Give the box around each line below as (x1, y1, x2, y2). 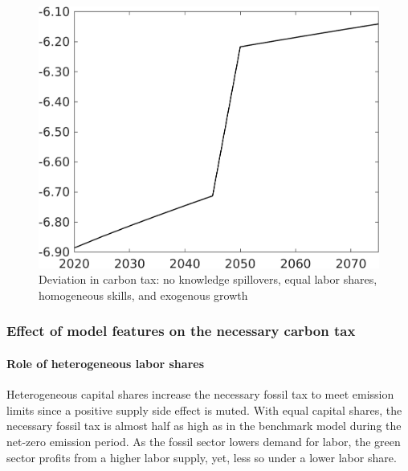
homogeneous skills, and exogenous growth (39, 286, 248, 303)
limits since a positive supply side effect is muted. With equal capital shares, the (6, 401, 402, 418)
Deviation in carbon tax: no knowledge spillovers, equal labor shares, (39, 271, 377, 288)
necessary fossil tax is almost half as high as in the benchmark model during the (6, 417, 402, 434)
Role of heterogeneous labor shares (6, 354, 205, 371)
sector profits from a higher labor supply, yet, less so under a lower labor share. (6, 448, 397, 465)
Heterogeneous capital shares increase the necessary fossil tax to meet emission (6, 386, 394, 403)
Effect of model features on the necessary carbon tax (6, 321, 356, 341)
